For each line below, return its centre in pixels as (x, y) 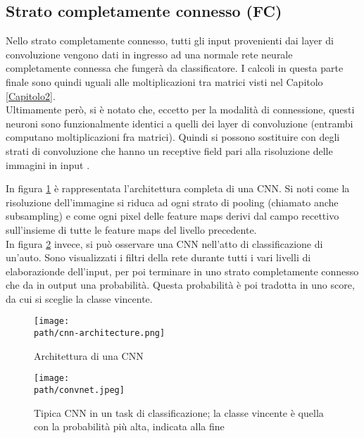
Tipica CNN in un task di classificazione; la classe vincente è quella (179, 412)
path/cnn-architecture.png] (100, 333)
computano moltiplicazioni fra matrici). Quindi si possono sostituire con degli (173, 137)
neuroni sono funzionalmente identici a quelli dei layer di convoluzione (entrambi (180, 123)
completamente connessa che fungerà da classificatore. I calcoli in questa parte (175, 68)
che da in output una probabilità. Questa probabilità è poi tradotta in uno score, (180, 285)
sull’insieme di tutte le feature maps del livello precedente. (131, 229)
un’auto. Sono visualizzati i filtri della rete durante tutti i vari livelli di (158, 257)
